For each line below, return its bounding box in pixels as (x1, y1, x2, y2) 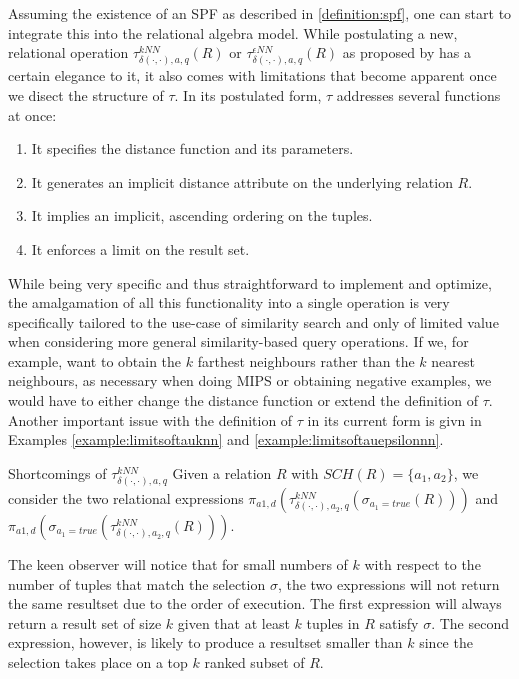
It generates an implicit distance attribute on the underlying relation (31, 171, 453, 192)
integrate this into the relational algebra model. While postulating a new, (8, 22, 458, 43)
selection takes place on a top (8, 651, 188, 672)
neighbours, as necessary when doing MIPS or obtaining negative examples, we (8, 370, 492, 391)
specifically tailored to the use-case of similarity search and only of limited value (8, 311, 499, 332)
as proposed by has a (342, 42, 472, 63)
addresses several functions (336, 84, 501, 105)
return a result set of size (8, 612, 162, 633)
